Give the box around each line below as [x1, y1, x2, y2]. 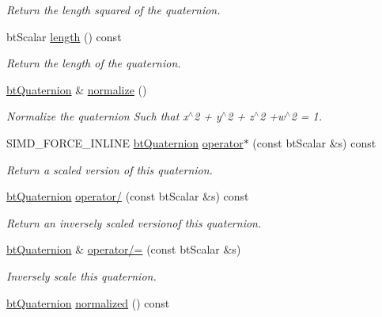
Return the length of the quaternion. [6, 55, 181, 71]
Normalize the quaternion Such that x [6, 108, 188, 124]
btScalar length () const [6, 28, 122, 44]
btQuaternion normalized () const [6, 294, 170, 311]
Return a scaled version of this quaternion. [6, 161, 213, 178]
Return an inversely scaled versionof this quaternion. [6, 214, 262, 231]
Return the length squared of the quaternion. [6, 2, 221, 17]
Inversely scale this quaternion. [6, 267, 157, 284]
